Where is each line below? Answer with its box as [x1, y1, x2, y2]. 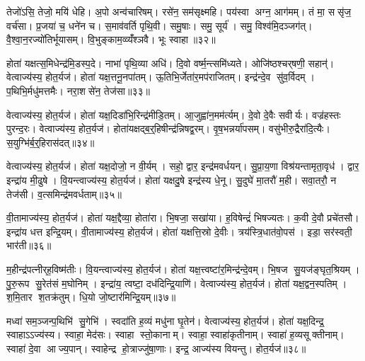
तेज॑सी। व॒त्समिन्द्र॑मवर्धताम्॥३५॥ [6, 186, 122, 201]
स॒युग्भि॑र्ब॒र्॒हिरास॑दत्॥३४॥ [6, 134, 95, 149]
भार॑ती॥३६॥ [6, 238, 52, 253]
